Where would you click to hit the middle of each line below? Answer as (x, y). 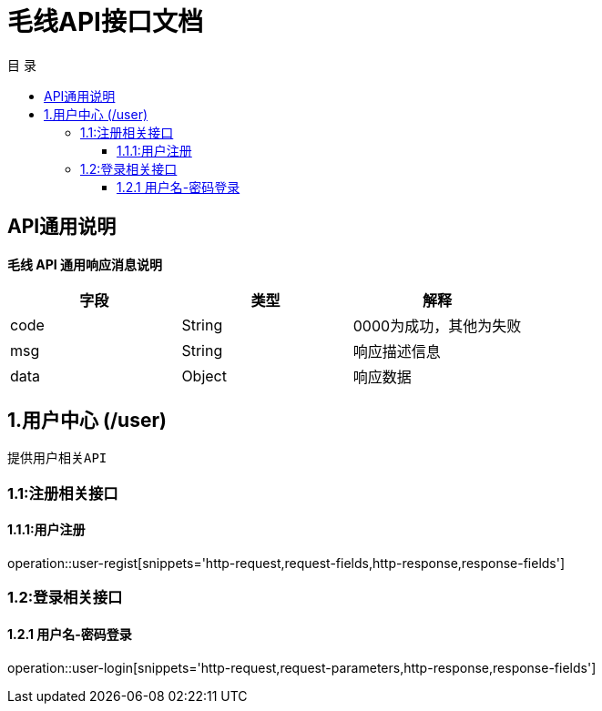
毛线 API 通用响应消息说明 (85, 264)
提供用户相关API (57, 458)
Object (204, 376)
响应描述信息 (397, 351)
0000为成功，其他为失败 (437, 325)
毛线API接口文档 (105, 22)
